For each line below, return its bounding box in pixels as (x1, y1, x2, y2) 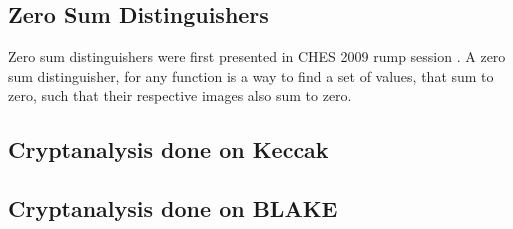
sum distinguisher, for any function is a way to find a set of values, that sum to (8, 65, 494, 86)
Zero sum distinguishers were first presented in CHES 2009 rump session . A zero (8, 46, 506, 67)
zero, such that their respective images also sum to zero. (8, 85, 352, 106)
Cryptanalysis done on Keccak (8, 134, 329, 165)
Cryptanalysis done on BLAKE (8, 193, 338, 224)
